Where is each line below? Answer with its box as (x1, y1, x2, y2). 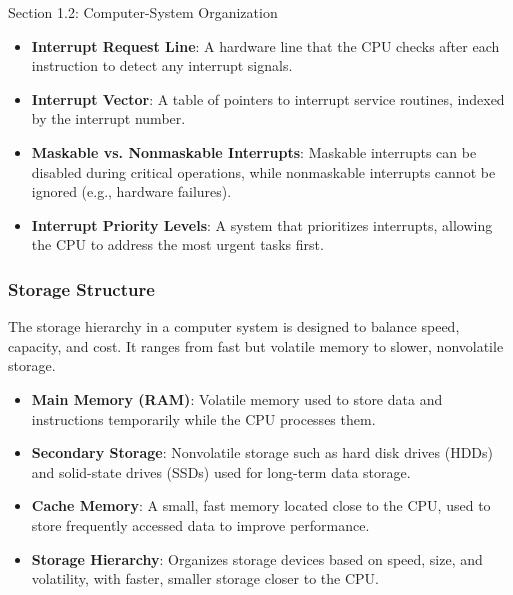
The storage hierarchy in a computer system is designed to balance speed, (8, 316, 460, 337)
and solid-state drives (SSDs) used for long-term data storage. (31, 461, 411, 482)
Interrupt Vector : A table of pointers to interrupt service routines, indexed (31, 88, 505, 109)
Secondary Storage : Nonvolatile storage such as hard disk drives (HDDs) (31, 442, 494, 463)
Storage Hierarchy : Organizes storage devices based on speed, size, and (31, 548, 483, 569)
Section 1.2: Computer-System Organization (8, 2, 278, 22)
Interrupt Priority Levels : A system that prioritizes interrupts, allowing (31, 214, 493, 235)
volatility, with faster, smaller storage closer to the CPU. (31, 568, 379, 589)
